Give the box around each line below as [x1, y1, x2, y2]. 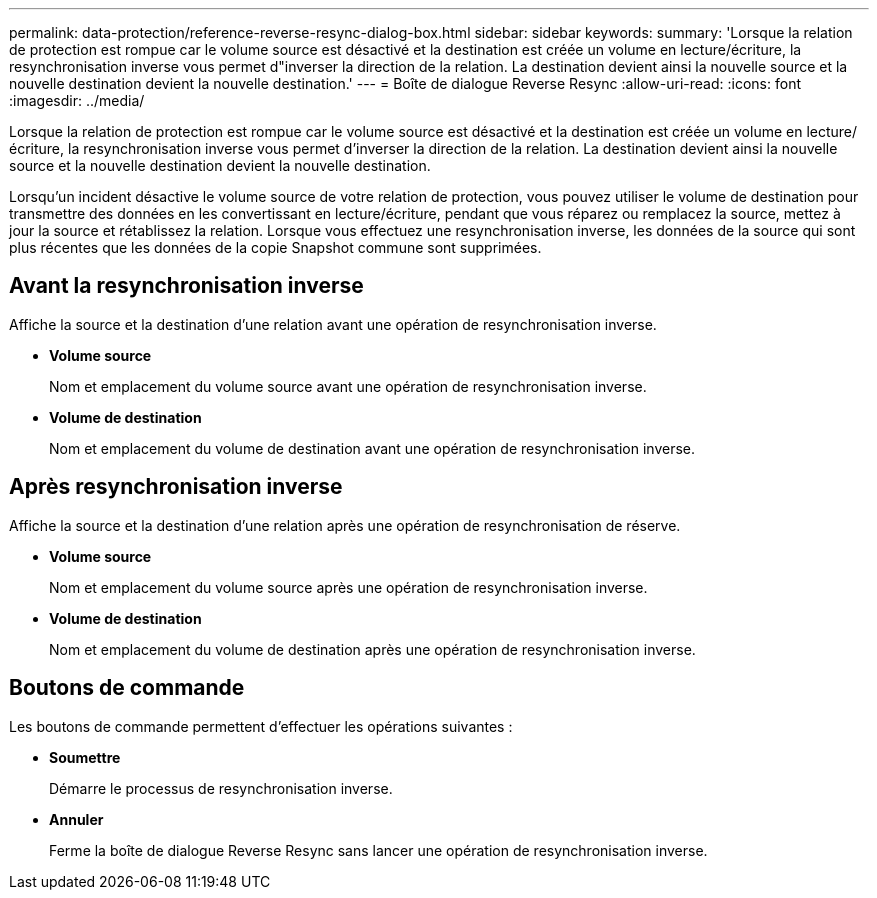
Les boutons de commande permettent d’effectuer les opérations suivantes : [9, 717, 513, 735]
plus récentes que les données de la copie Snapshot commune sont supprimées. [9, 239, 542, 256]
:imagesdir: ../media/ [9, 92, 145, 109]
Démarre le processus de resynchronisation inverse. [49, 779, 393, 797]
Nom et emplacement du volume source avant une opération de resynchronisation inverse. [49, 377, 647, 395]
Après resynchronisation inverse [9, 474, 343, 500]
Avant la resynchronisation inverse [9, 273, 364, 299]
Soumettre [49, 748, 121, 766]
